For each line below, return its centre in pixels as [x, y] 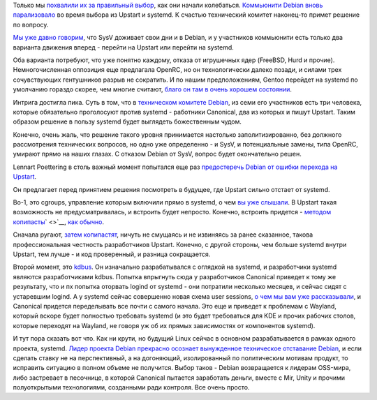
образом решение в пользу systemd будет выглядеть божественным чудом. [127, 121]
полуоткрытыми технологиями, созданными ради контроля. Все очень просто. [131, 387]
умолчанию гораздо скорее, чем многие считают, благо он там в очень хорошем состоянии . [153, 89]
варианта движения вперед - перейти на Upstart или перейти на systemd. [123, 47]
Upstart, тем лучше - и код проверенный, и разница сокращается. [112, 254]
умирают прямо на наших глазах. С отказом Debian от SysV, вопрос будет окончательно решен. [157, 154]
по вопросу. [31, 24]
